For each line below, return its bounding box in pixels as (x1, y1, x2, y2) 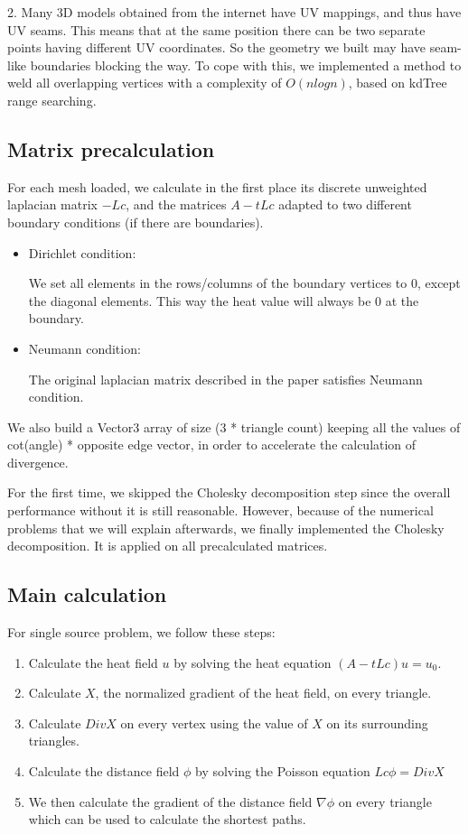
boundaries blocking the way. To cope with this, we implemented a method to (30, 55, 462, 74)
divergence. (7, 452, 69, 471)
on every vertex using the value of (120, 713, 308, 732)
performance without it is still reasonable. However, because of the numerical (7, 501, 434, 520)
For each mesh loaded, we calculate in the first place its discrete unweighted (7, 177, 427, 196)
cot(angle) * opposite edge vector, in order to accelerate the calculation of (7, 435, 417, 454)
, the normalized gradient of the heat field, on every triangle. (95, 683, 432, 702)
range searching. (7, 90, 97, 109)
